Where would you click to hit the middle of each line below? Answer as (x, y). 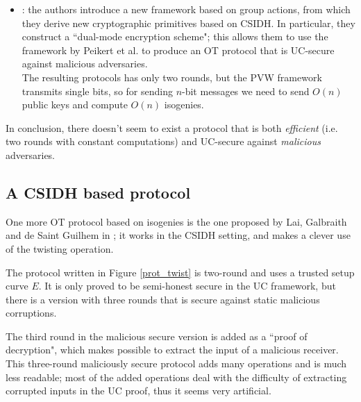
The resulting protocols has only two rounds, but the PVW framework (172, 77)
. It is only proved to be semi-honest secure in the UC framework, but (187, 286)
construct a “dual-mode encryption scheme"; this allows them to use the (175, 36)
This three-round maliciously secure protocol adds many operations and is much (176, 363)
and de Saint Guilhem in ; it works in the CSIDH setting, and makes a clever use (178, 235)
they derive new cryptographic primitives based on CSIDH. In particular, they (188, 23)
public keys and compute (75, 104)
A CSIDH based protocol (98, 192)
